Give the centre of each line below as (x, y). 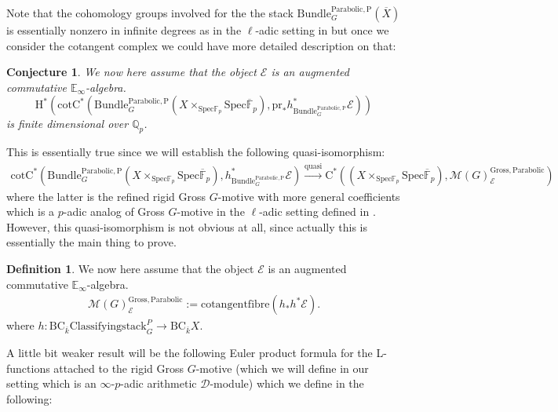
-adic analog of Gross (114, 211)
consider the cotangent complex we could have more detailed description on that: (201, 45)
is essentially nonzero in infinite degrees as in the (124, 30)
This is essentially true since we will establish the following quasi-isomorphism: (196, 152)
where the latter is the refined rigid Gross (106, 196)
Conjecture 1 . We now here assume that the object (131, 72)
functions (28, 368)
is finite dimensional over (67, 124)
